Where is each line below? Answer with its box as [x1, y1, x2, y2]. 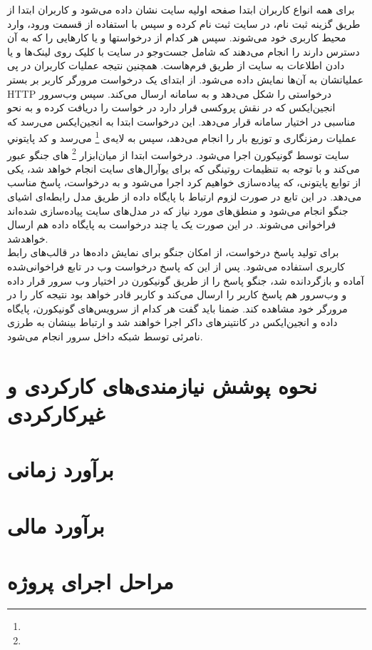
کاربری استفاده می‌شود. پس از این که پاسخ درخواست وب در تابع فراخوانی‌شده [7, 259, 345, 273]
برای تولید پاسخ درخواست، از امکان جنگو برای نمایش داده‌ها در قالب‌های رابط [7, 245, 339, 260]
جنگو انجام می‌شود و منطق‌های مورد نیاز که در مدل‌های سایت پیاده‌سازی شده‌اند [7, 203, 348, 218]
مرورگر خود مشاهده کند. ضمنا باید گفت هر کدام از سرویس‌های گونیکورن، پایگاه [7, 300, 348, 315]
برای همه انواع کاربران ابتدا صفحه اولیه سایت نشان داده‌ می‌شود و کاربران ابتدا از [7, 2, 355, 16]
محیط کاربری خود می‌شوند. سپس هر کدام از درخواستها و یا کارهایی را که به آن [7, 30, 346, 45]
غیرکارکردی [7, 398, 105, 427]
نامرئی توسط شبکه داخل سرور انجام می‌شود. [7, 328, 203, 343]
